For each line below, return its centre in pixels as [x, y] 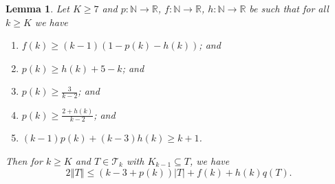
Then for [24, 160]
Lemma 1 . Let [37, 8]
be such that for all [289, 8]
